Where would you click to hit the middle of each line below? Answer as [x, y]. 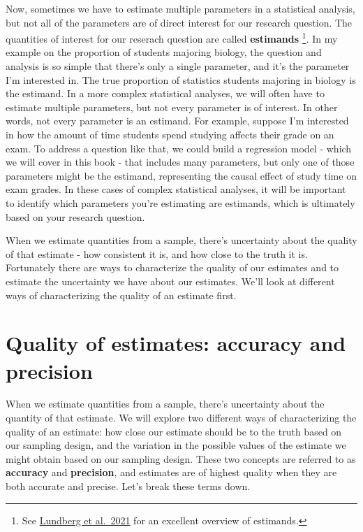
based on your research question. [75, 216]
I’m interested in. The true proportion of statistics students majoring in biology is [181, 79]
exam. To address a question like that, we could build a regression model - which [179, 148]
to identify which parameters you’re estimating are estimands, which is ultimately [180, 202]
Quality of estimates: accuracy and [176, 343]
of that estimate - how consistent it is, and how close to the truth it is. [157, 253]
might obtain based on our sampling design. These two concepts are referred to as [181, 458]
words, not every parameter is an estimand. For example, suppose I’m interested [177, 121]
